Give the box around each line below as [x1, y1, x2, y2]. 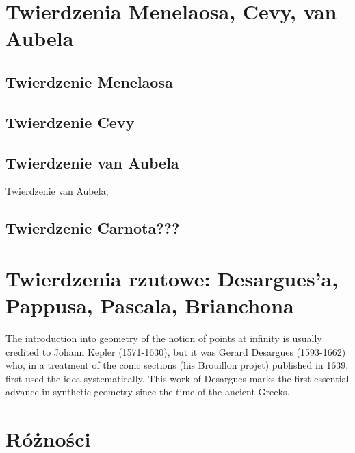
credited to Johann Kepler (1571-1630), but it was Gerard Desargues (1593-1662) [5, 344, 346, 358]
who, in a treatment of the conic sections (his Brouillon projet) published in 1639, [5, 358, 349, 372]
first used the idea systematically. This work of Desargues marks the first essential [5, 371, 350, 385]
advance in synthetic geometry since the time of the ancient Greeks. [5, 384, 290, 399]
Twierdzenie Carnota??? [5, 217, 180, 238]
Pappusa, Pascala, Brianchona [5, 291, 294, 319]
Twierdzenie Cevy [5, 111, 135, 132]
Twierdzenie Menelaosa [5, 71, 173, 92]
